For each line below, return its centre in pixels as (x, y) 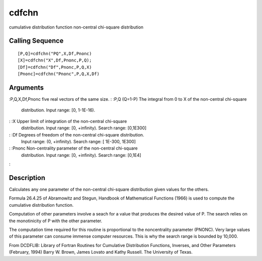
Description (27, 177)
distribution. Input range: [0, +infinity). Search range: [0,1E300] (84, 128)
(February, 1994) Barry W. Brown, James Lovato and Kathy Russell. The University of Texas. (101, 252)
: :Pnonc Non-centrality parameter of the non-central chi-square (73, 148)
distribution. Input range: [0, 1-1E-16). (58, 110)
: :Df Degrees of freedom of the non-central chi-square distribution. (76, 135)
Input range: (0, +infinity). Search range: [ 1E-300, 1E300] (78, 141)
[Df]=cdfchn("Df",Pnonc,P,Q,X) (55, 67)
